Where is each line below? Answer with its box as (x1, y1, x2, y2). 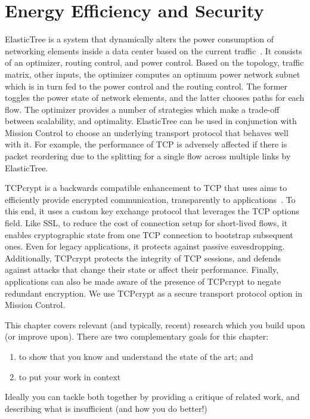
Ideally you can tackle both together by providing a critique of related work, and (5, 390, 300, 403)
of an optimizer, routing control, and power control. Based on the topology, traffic (5, 56, 304, 69)
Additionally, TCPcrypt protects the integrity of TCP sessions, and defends (5, 251, 281, 264)
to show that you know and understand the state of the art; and (18, 350, 253, 362)
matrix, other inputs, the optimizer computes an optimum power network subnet (5, 67, 300, 80)
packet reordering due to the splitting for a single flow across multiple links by (5, 150, 291, 162)
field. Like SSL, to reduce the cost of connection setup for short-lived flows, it (5, 217, 288, 229)
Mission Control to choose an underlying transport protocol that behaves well (5, 126, 289, 138)
